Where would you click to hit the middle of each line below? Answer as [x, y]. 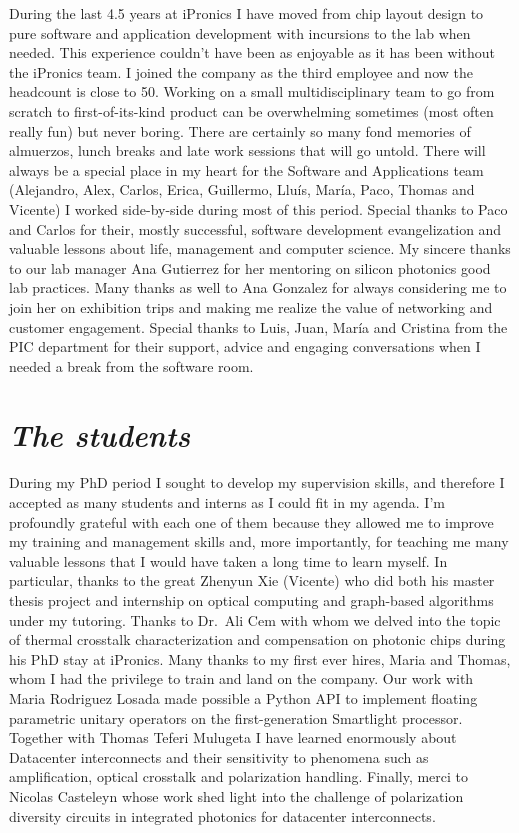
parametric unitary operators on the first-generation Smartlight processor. [236, 717]
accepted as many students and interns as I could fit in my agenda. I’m [227, 502]
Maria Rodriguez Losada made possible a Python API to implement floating [243, 697]
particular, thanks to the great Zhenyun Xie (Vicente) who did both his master [252, 580]
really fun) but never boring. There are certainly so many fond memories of [240, 130]
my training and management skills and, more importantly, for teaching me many [259, 541]
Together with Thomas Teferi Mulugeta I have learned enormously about [233, 737]
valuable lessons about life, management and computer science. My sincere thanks [260, 248]
